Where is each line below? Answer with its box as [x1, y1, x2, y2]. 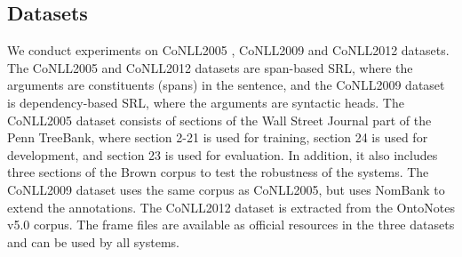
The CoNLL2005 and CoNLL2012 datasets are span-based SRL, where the [7, 58, 413, 76]
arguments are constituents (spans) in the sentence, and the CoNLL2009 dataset [7, 76, 445, 94]
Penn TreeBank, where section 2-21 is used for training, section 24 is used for [7, 128, 428, 147]
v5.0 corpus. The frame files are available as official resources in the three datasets [7, 215, 455, 234]
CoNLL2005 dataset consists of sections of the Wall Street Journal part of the [7, 110, 432, 129]
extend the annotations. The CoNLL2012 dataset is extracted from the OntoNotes [7, 197, 455, 216]
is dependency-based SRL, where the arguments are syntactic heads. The [7, 92, 404, 111]
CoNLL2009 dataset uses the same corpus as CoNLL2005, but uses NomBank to [7, 180, 445, 198]
